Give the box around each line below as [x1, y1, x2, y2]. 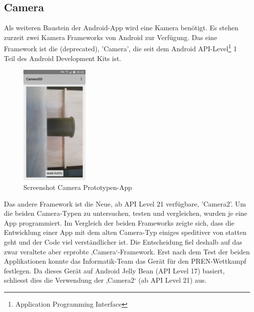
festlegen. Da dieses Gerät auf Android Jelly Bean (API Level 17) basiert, [4, 265, 225, 275]
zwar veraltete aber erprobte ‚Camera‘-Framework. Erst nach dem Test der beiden [4, 246, 250, 256]
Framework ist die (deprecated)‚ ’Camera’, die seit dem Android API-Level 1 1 [4, 42, 237, 54]
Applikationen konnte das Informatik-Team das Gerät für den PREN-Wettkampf [4, 256, 247, 266]
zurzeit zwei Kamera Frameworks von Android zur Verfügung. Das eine [4, 32, 217, 42]
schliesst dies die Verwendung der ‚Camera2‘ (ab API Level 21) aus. [4, 275, 207, 285]
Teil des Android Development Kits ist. [4, 53, 122, 63]
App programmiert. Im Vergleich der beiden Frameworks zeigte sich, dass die [4, 217, 234, 228]
